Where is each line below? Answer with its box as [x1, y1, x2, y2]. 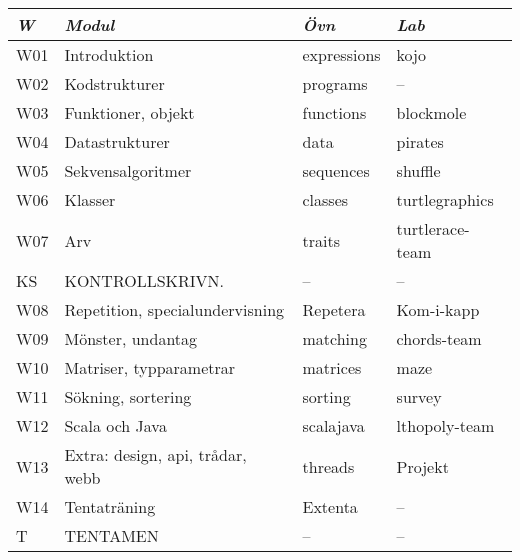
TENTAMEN [64, 524, 159, 547]
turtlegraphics [396, 188, 494, 211]
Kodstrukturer [64, 72, 165, 95]
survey [396, 385, 442, 408]
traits [302, 228, 340, 252]
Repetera [302, 298, 366, 321]
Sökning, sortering [64, 385, 192, 408]
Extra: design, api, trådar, [64, 443, 247, 466]
